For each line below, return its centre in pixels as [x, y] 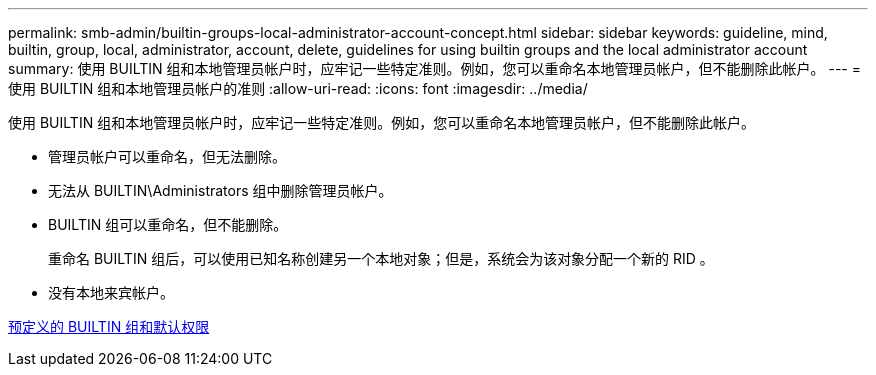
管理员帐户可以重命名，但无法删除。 [167, 156]
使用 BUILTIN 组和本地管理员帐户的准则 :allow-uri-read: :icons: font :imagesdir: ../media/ [298, 88]
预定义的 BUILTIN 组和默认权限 [109, 326]
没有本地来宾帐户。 [111, 292]
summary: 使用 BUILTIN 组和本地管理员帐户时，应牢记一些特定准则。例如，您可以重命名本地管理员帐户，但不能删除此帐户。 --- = [434, 68]
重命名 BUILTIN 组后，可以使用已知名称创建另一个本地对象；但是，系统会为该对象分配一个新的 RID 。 [381, 258]
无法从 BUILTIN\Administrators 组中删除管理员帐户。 [220, 190]
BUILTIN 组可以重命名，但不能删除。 [168, 224]
